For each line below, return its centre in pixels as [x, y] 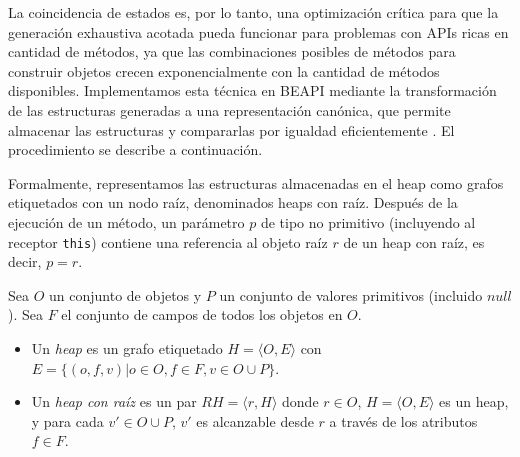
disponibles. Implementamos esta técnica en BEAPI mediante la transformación [252, 90]
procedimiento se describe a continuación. [135, 149]
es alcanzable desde [255, 420]
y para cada [67, 420]
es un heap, [474, 401]
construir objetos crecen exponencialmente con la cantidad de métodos [224, 70]
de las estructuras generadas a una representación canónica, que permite [229, 109]
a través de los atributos [403, 420]
